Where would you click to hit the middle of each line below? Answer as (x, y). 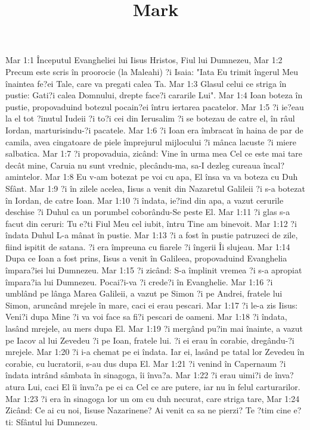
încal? (274, 165)
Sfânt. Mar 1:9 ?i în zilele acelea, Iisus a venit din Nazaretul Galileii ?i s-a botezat (155, 188)
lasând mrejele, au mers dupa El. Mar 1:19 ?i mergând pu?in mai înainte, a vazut (154, 328)
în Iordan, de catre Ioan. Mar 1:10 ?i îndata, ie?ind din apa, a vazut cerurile (145, 200)
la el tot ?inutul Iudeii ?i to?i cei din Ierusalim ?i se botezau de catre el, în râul (150, 118)
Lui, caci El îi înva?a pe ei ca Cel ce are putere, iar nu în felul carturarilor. (164, 387)
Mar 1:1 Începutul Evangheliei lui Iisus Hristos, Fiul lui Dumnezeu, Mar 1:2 (144, 60)
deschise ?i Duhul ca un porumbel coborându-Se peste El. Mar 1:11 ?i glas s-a (148, 212)
